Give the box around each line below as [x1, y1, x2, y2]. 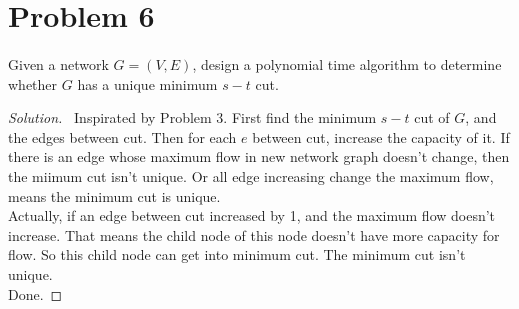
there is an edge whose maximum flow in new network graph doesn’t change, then [8, 146, 510, 167]
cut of [414, 107, 450, 128]
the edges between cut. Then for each [8, 126, 237, 147]
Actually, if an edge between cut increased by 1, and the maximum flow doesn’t [8, 205, 496, 226]
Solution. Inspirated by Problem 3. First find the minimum [8, 107, 377, 128]
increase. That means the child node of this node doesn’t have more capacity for [8, 224, 500, 245]
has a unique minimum [77, 73, 218, 94]
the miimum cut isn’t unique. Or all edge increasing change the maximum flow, [8, 165, 494, 186]
